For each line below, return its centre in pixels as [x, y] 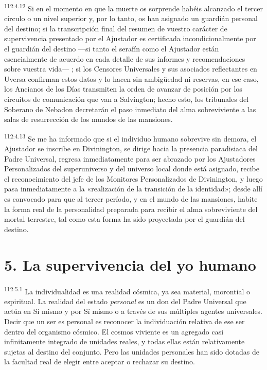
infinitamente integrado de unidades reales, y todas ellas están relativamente [124, 341]
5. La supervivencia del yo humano [130, 264]
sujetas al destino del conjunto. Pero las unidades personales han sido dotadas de [132, 351]
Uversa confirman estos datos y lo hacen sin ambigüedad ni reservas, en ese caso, [131, 78]
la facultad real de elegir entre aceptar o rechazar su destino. [100, 362]
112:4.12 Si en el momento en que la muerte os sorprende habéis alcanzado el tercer [134, 7]
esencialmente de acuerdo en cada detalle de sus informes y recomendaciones [125, 58]
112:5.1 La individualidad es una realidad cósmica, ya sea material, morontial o [127, 290]
